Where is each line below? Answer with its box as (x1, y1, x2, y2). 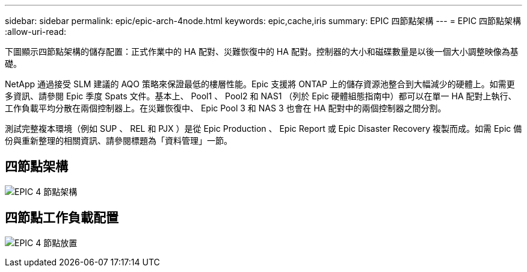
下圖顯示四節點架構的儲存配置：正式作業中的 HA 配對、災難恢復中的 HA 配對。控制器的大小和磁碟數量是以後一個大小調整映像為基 (5, 46, 519, 57)
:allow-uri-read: (5, 26, 67, 37)
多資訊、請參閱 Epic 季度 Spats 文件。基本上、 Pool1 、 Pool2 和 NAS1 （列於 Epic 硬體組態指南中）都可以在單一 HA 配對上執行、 (5, 91, 517, 101)
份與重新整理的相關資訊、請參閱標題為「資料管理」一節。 (5, 135, 232, 146)
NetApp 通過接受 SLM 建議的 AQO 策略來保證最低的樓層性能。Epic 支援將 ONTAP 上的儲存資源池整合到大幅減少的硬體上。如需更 (5, 79, 515, 89)
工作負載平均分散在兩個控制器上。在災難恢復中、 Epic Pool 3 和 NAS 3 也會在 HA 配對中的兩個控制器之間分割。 (5, 103, 446, 113)
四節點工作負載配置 (5, 210, 119, 226)
